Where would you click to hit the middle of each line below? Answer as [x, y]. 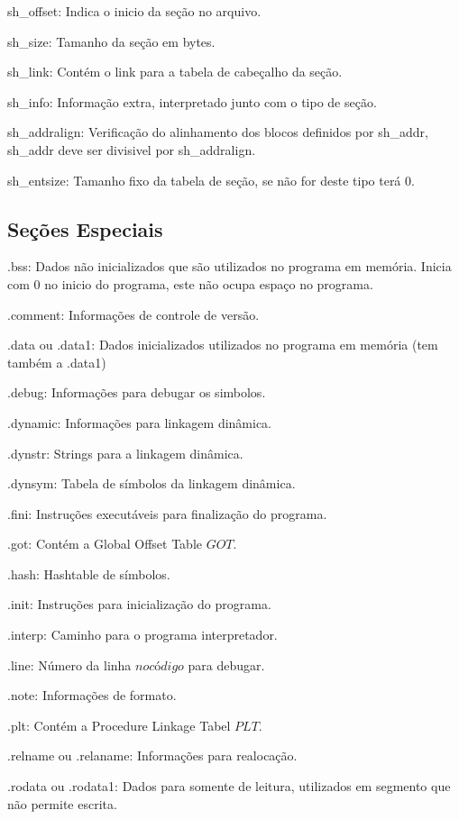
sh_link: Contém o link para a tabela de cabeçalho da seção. [175, 72]
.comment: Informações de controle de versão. [133, 314]
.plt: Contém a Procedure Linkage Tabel [119, 725]
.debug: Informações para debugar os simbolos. [137, 392]
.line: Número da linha [69, 664]
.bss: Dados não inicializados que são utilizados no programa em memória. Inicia [229, 266]
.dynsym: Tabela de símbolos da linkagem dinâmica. [151, 483]
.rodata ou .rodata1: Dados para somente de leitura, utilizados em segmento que [229, 786]
